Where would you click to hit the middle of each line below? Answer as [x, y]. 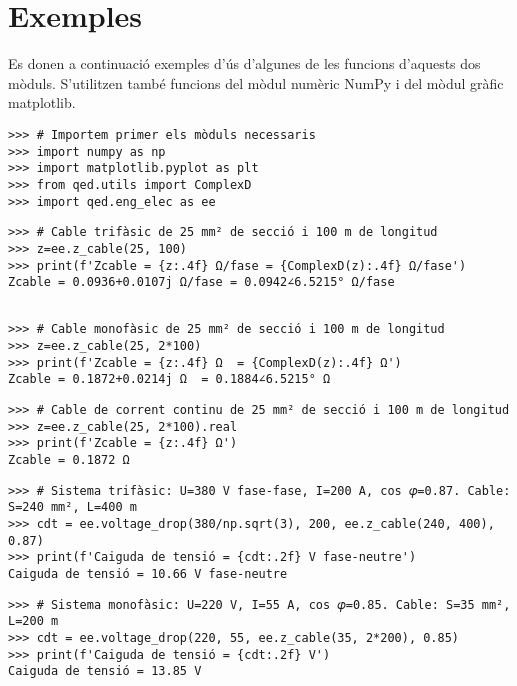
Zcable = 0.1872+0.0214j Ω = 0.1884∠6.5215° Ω [169, 379]
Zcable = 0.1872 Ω [69, 460]
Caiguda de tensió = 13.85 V [105, 671]
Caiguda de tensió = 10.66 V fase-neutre [148, 574]
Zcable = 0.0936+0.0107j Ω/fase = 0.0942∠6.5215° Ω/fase [201, 282]
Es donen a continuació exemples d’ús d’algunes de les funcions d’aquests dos [244, 63]
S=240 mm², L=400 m [72, 507]
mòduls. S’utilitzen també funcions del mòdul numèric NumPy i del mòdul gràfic [256, 82]
